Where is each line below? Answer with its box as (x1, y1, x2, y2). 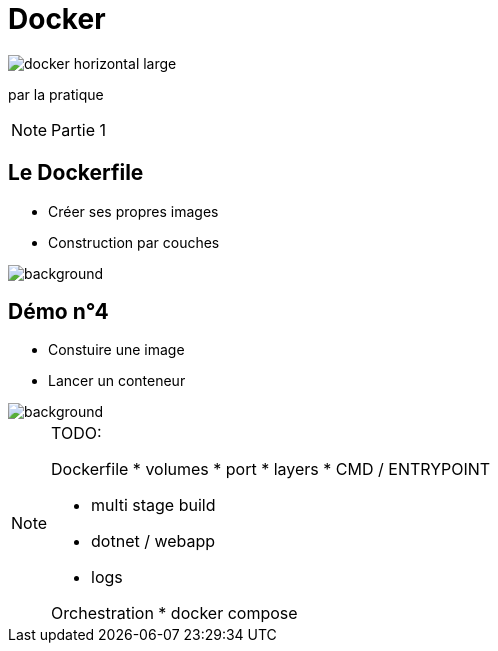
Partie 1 (51, 119, 106, 140)
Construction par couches (48, 233, 220, 251)
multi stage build (91, 495, 216, 516)
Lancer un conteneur (48, 372, 186, 390)
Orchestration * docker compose (51, 603, 298, 624)
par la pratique (8, 85, 104, 103)
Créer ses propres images (48, 202, 219, 220)
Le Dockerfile (8, 160, 144, 186)
